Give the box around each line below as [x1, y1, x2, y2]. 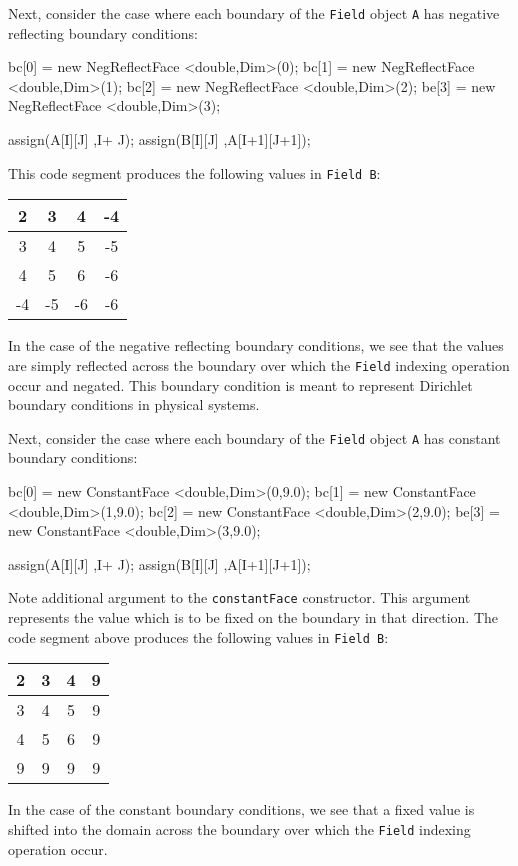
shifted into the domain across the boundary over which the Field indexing [8, 818, 471, 839]
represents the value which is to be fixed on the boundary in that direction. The [8, 607, 499, 627]
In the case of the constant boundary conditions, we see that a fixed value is [8, 799, 475, 820]
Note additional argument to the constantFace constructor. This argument [8, 587, 471, 608]
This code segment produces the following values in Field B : [8, 162, 381, 183]
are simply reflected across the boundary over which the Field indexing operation [8, 354, 510, 375]
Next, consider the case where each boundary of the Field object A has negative [8, 3, 500, 23]
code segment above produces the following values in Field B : [8, 626, 389, 647]
